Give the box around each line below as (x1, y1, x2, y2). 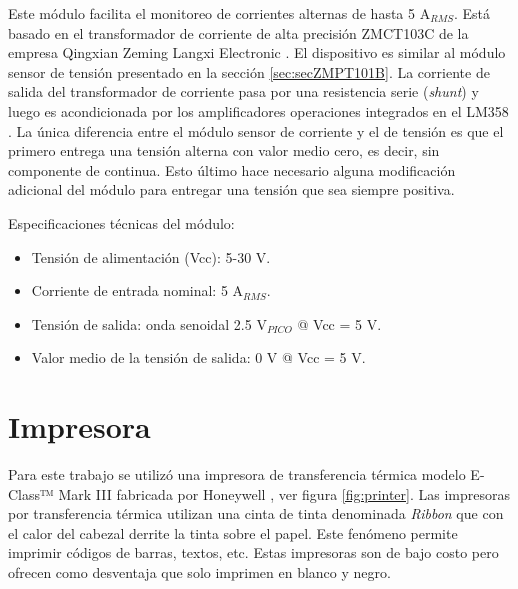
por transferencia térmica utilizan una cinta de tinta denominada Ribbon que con (8, 503, 504, 524)
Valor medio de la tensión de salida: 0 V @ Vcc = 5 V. (31, 347, 366, 368)
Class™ (8, 483, 54, 504)
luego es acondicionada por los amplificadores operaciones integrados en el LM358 (8, 100, 509, 121)
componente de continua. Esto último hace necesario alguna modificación (8, 159, 456, 180)
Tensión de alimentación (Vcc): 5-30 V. (31, 246, 271, 267)
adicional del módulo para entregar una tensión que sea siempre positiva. (8, 179, 455, 200)
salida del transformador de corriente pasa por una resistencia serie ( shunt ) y (8, 81, 479, 102)
